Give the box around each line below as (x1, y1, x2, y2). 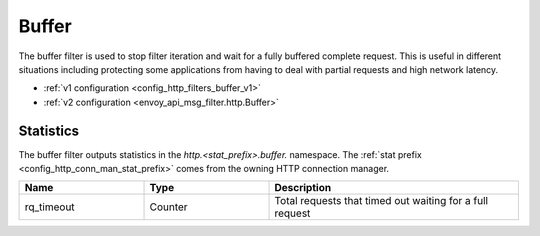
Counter (149, 200, 189, 214)
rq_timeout (24, 200, 75, 214)
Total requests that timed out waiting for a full (274, 194, 489, 208)
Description (274, 181, 332, 195)
